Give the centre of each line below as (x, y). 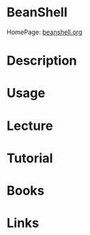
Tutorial (30, 158)
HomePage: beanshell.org (45, 32)
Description (42, 61)
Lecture (30, 126)
